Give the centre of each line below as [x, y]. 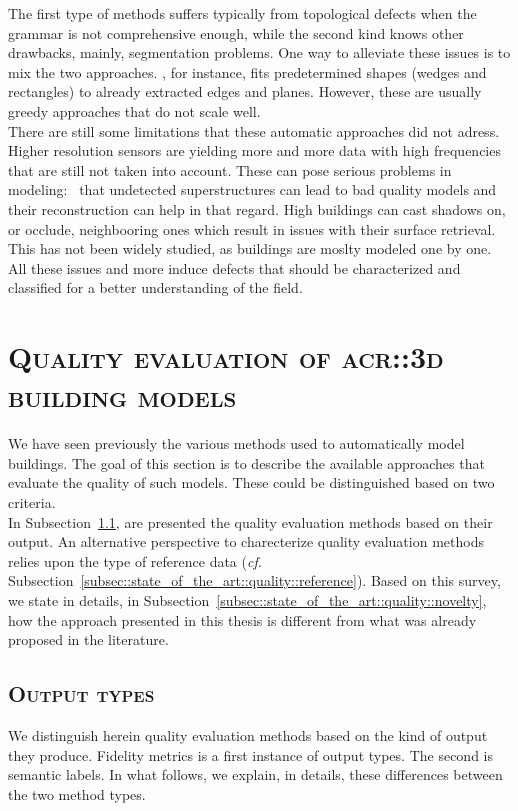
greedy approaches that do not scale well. [134, 110]
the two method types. [77, 793]
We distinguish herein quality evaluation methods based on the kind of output [248, 734]
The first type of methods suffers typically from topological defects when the [242, 13]
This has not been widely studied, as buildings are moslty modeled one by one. [250, 248]
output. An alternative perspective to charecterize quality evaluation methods [246, 541]
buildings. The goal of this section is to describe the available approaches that [246, 462]
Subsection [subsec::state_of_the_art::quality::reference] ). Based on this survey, [254, 580]
